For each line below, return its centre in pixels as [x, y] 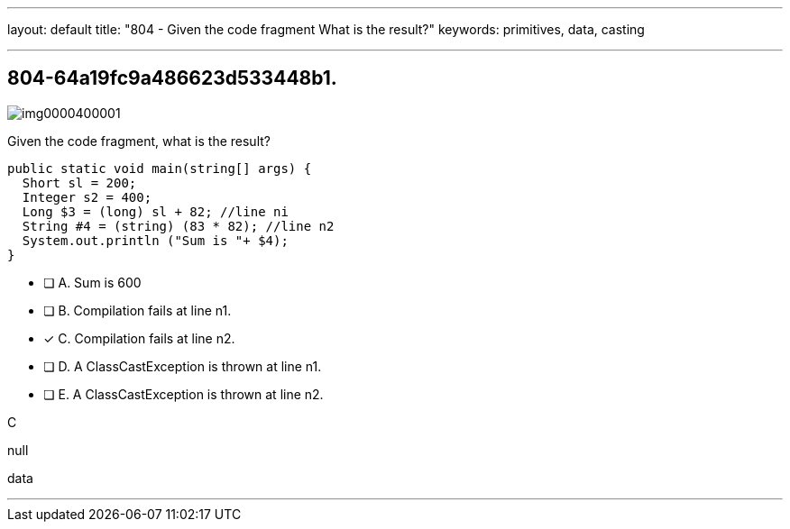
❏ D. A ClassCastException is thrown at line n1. [183, 366]
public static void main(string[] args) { [160, 168]
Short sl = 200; [79, 182]
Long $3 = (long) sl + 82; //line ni [155, 211]
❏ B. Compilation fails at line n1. [138, 310]
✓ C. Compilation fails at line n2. [139, 338]
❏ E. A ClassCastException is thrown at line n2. [184, 394]
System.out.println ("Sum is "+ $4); [155, 240]
